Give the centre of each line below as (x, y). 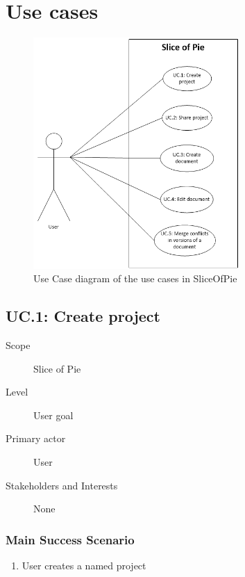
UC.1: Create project (83, 316)
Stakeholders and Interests (62, 485)
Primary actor (36, 438)
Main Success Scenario (70, 539)
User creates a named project (84, 566)
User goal (53, 415)
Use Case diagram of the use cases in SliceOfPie (135, 278)
